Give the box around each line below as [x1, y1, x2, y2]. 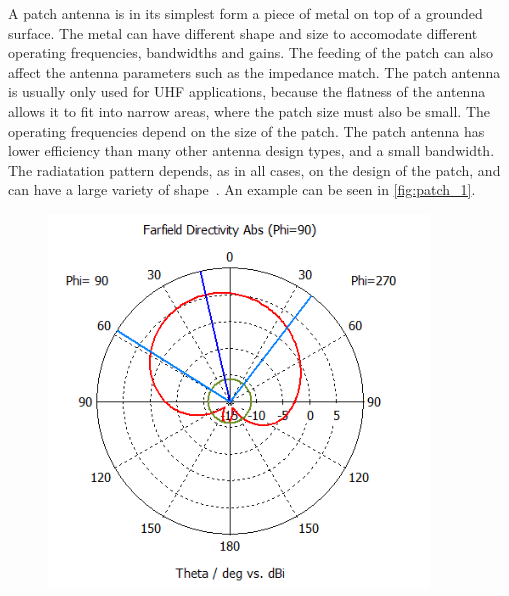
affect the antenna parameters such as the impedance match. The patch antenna [8, 61, 501, 82]
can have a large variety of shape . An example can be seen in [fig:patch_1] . [8, 179, 476, 200]
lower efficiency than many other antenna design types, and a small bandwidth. [8, 140, 495, 161]
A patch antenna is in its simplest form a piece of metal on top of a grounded [8, 3, 483, 23]
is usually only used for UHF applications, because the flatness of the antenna [8, 81, 486, 102]
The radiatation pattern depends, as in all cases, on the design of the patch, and [8, 159, 501, 180]
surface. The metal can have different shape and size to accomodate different [8, 22, 478, 43]
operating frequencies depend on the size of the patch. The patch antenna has [8, 120, 485, 141]
